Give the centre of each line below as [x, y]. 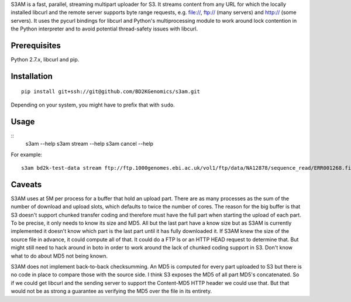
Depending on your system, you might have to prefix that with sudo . [93, 105]
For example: [27, 155]
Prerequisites [36, 45]
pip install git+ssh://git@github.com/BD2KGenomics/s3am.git [111, 92]
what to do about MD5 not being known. [59, 256]
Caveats [26, 184]
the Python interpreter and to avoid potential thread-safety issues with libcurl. [104, 29]
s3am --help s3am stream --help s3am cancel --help [90, 144]
